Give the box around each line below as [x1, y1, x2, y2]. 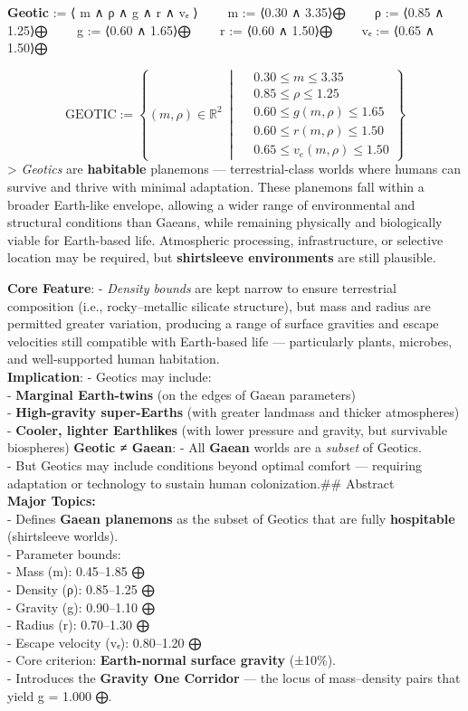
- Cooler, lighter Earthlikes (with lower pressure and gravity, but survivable [7, 420, 447, 439]
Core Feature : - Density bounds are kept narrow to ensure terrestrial [7, 278, 396, 297]
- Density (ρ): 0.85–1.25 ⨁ [7, 580, 155, 599]
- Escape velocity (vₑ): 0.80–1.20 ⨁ [7, 632, 202, 651]
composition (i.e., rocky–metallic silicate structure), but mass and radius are [7, 296, 431, 315]
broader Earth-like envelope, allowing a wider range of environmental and [7, 194, 415, 213]
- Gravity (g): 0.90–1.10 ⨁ [7, 597, 155, 616]
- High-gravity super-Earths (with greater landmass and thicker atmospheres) [7, 403, 460, 422]
